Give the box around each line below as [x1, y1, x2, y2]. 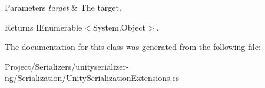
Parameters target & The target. [5, 1, 121, 13]
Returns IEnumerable [5, 21, 82, 33]
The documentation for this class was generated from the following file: [5, 40, 261, 53]
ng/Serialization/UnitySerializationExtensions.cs [5, 72, 180, 84]
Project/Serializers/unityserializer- [5, 60, 129, 72]
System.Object [92, 21, 146, 33]
